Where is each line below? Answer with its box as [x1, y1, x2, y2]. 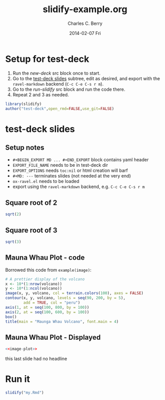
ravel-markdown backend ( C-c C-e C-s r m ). [12, 81, 104, 87]
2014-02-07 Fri [69, 30, 101, 36]
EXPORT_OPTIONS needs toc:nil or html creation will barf [12, 167, 128, 173]
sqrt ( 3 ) [5, 239, 22, 244]
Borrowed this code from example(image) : [5, 267, 92, 273]
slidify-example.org [43, 4, 128, 15]
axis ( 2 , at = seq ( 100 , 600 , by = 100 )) [5, 309, 90, 315]
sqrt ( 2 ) [5, 212, 22, 217]
